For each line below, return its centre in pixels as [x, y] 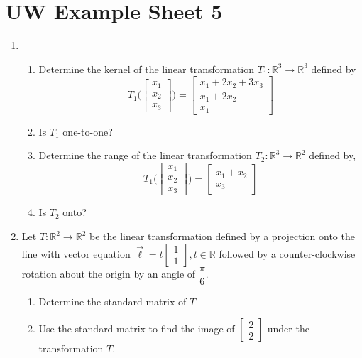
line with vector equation [76, 253]
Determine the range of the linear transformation [145, 155]
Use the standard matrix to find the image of [137, 329]
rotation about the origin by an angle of [109, 274]
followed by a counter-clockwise [287, 253]
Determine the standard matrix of [113, 301]
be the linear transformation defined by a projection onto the [222, 236]
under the [288, 329]
